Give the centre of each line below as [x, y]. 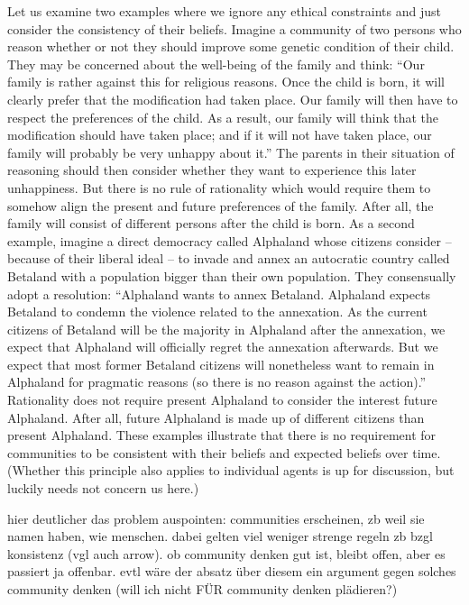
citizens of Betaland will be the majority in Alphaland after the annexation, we [226, 329]
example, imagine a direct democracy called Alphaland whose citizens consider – [230, 240]
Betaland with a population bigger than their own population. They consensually [232, 275]
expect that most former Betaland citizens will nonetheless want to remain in [221, 364]
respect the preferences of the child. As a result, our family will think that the [223, 117]
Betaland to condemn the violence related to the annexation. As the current [217, 312]
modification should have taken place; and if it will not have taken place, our [220, 135]
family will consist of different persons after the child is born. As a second [211, 223]
